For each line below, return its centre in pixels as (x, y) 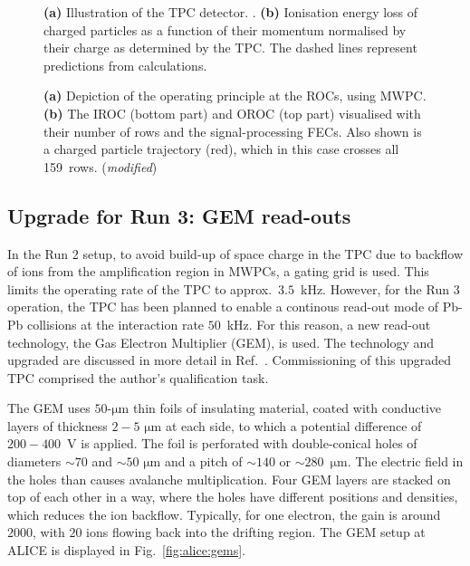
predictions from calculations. (125, 65)
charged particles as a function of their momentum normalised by (225, 29)
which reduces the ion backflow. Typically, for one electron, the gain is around (224, 514)
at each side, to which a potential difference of (293, 425)
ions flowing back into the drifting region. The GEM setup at (256, 532)
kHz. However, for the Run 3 (380, 288)
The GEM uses (49, 408)
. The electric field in (405, 461)
